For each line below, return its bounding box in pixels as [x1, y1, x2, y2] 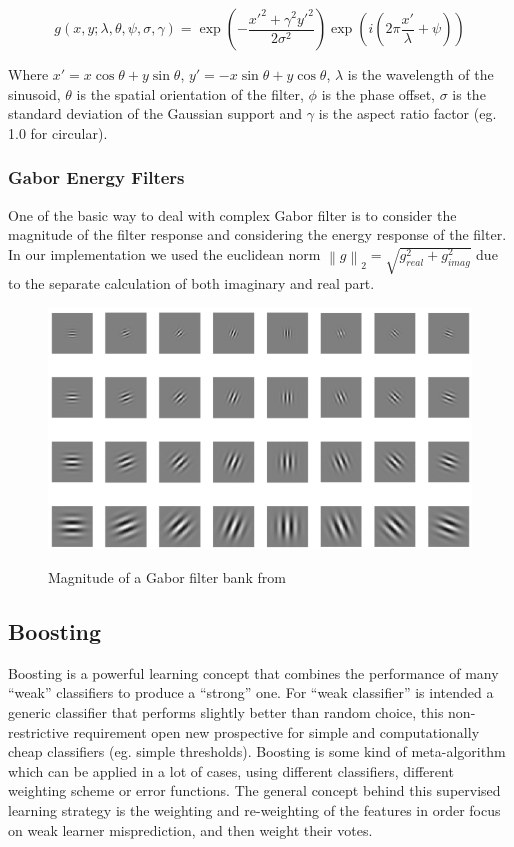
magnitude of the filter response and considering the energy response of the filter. [8, 224, 507, 245]
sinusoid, [8, 83, 61, 104]
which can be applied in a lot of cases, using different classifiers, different [8, 760, 454, 781]
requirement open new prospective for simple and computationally [73, 721, 480, 742]
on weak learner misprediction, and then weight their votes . [8, 819, 373, 840]
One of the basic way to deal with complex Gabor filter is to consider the [8, 204, 457, 225]
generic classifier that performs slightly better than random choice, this [8, 702, 444, 722]
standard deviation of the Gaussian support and [8, 103, 303, 124]
